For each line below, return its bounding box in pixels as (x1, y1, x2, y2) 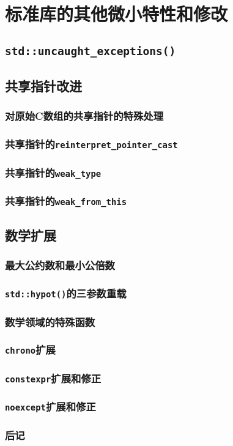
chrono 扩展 (5, 342, 56, 357)
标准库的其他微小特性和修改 (5, 1, 228, 26)
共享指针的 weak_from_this (5, 193, 127, 209)
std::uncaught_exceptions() (5, 44, 176, 58)
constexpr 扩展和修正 (5, 370, 102, 385)
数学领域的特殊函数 (5, 314, 95, 329)
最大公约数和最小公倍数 (5, 258, 115, 273)
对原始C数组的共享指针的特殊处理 (5, 108, 163, 124)
